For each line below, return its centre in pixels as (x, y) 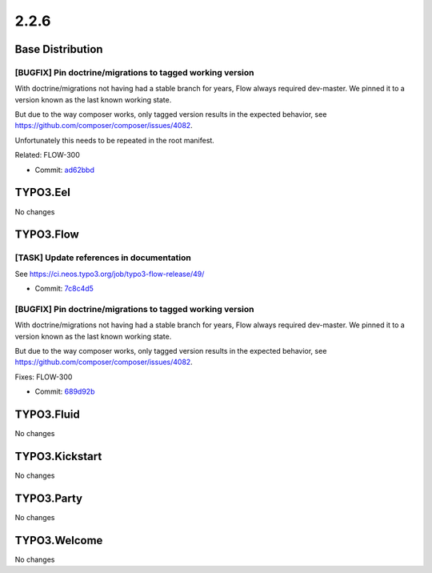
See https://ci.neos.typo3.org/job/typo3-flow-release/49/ (110, 274)
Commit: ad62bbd (65, 170)
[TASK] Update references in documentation (103, 258)
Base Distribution (59, 49)
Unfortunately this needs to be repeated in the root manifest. (115, 140)
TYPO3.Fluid (47, 415)
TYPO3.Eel (43, 192)
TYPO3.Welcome (59, 540)
